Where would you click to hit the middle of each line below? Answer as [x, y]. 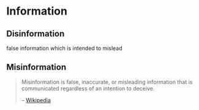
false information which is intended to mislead [64, 48]
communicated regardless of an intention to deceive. [88, 88]
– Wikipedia [36, 100]
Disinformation [36, 34]
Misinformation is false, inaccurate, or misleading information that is [107, 82]
